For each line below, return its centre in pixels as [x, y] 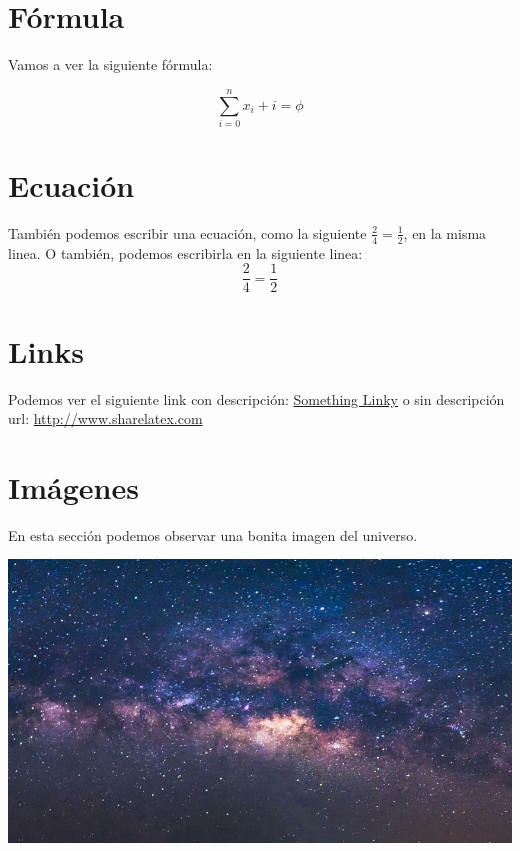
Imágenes [73, 486]
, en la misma [445, 232]
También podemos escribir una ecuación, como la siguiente [187, 232]
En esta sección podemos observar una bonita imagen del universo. [213, 534]
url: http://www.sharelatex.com [105, 418]
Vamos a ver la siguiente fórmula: [110, 64]
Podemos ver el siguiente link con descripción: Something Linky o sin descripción [256, 398]
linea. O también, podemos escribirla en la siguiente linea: [185, 252]
